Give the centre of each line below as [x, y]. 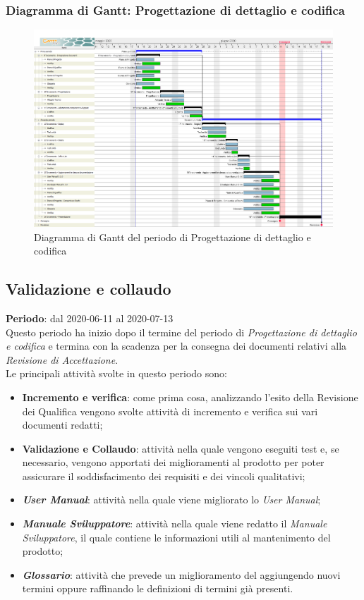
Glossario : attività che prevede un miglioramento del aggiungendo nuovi [181, 574]
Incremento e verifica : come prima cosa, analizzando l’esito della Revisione [190, 397]
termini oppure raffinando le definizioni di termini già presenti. [158, 588]
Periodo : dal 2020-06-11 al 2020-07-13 [90, 318]
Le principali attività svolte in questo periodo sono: [116, 373]
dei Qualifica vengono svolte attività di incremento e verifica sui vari [170, 411]
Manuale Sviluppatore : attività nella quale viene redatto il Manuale [175, 524]
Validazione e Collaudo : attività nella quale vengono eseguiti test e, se [181, 448]
